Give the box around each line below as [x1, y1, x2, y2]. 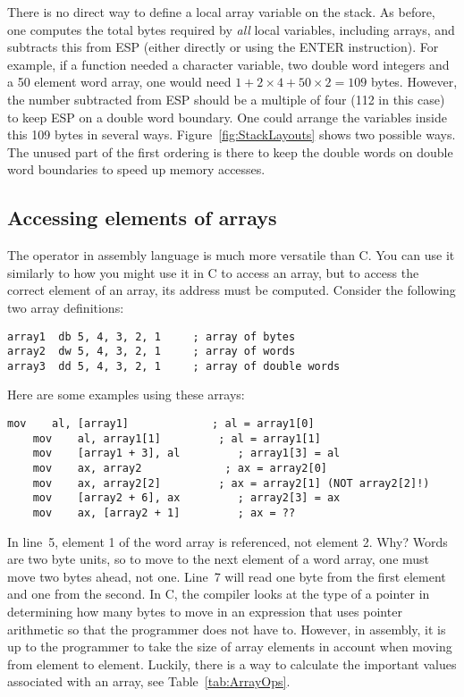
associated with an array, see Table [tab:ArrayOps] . [7, 672, 291, 691]
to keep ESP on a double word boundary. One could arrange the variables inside [7, 107, 447, 126]
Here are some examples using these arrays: [7, 385, 245, 404]
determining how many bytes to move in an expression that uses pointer [7, 602, 402, 621]
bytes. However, [370, 72, 458, 91]
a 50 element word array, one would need [7, 72, 232, 91]
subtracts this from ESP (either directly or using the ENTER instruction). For [7, 38, 439, 56]
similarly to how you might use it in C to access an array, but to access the [7, 263, 419, 281]
